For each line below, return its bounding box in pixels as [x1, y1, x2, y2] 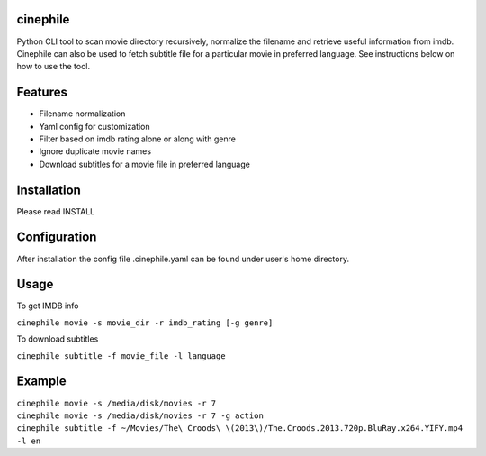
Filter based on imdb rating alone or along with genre [39, 133, 236, 144]
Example [16, 374, 67, 389]
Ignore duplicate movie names [39, 146, 152, 157]
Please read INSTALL [16, 205, 95, 216]
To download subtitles [16, 333, 99, 344]
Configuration [16, 230, 97, 245]
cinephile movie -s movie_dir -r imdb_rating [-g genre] [16, 317, 274, 328]
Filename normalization [39, 108, 126, 119]
